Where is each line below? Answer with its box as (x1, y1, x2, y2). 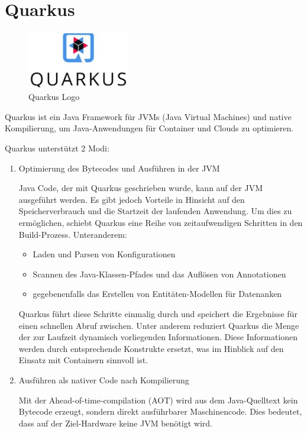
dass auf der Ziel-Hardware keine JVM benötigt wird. (18, 416, 212, 429)
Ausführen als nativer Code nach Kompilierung (18, 373, 189, 386)
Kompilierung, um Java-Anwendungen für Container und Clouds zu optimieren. (5, 122, 294, 134)
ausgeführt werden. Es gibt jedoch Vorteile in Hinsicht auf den (18, 193, 245, 205)
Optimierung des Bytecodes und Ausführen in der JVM (18, 161, 220, 174)
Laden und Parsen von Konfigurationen (33, 248, 176, 260)
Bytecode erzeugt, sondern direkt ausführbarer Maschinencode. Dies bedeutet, (18, 405, 302, 418)
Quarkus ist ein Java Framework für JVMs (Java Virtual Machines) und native (5, 110, 292, 122)
